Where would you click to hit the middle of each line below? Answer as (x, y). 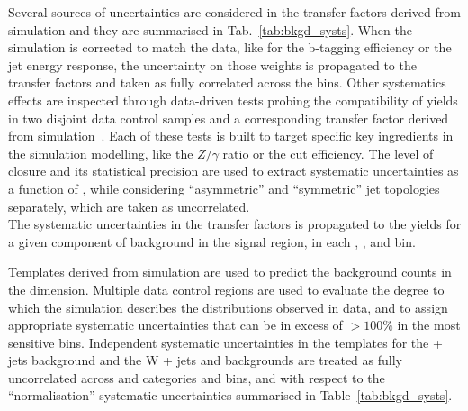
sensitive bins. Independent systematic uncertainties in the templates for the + (225, 342)
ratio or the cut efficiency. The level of (328, 153)
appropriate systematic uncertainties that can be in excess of (175, 325)
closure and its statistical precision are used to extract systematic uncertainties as (234, 171)
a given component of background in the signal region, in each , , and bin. (212, 241)
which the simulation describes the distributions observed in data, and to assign (228, 307)
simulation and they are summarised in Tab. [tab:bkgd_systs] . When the (210, 29)
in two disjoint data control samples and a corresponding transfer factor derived (229, 118)
